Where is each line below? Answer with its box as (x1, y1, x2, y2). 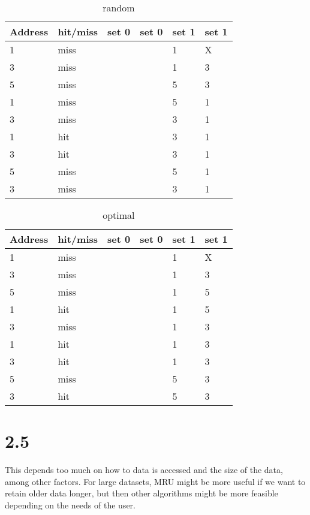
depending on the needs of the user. (5, 498, 136, 511)
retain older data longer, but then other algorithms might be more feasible (5, 487, 278, 499)
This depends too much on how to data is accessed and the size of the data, (5, 463, 283, 476)
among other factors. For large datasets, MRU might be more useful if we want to (5, 475, 306, 487)
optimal (103, 208, 135, 222)
